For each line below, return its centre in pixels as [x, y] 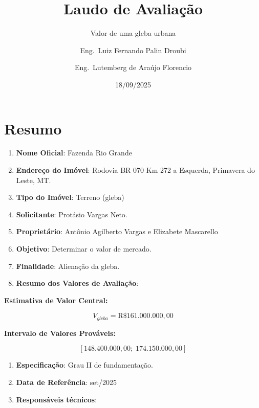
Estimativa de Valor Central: [56, 300]
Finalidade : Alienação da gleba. [68, 266]
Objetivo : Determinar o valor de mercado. [84, 248]
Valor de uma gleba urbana [133, 33]
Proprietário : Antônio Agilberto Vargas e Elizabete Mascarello [117, 231]
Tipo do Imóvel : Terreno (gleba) [70, 197]
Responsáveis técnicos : [57, 399]
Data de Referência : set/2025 [66, 382]
